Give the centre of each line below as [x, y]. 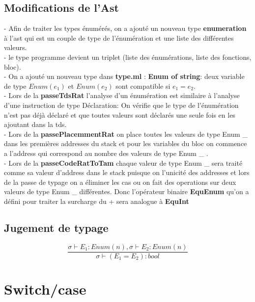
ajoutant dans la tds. [35, 124]
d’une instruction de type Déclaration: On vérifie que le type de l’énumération [121, 105]
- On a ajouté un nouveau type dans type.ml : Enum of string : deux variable [124, 76]
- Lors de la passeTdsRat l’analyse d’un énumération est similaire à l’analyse [122, 95]
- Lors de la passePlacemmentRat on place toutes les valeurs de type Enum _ [126, 134]
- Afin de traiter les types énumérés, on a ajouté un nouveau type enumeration [125, 28]
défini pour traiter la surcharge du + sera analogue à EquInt [97, 201]
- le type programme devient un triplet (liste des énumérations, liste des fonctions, [128, 57]
